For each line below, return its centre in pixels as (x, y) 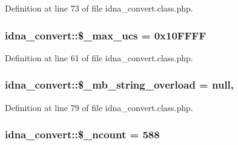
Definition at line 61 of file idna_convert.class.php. (99, 57)
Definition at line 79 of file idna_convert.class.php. (99, 107)
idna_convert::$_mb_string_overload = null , (120, 85)
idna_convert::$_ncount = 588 (82, 134)
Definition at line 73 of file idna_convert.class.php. (99, 8)
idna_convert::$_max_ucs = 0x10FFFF (106, 35)
